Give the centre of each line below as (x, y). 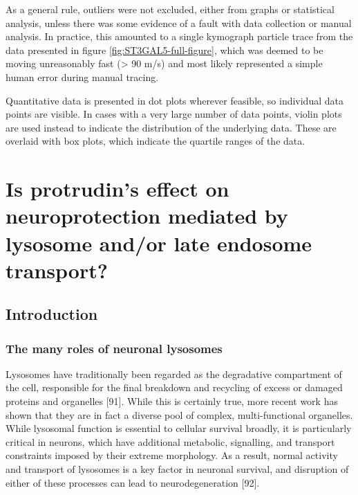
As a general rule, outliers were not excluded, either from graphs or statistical (170, 9)
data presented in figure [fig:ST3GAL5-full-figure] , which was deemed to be (164, 49)
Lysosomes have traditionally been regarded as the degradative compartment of (174, 373)
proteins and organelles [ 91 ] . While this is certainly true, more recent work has (172, 401)
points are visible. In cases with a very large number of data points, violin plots (174, 114)
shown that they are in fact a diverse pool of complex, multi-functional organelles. (179, 414)
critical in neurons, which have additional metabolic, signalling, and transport (170, 441)
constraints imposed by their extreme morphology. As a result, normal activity (172, 455)
